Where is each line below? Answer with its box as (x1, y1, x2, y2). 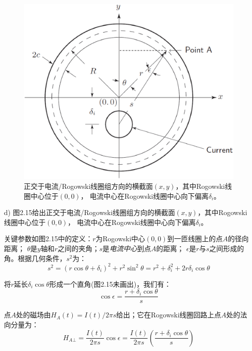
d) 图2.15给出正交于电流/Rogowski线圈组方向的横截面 (4, 207, 175, 218)
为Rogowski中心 (96, 233, 146, 244)
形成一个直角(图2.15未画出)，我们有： (49, 278, 171, 289)
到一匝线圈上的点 (167, 233, 223, 244)
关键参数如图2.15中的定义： (4, 233, 93, 244)
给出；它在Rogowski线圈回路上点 (116, 309, 221, 320)
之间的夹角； (57, 243, 100, 253)
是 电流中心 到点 (102, 243, 151, 253)
